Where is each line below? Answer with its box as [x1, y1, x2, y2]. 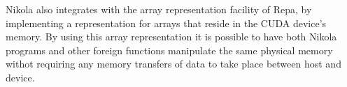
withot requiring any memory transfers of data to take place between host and [6, 56, 341, 71]
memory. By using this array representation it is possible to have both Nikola [6, 29, 337, 44]
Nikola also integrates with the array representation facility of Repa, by [6, 2, 312, 16]
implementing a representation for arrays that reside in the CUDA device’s [6, 15, 327, 30]
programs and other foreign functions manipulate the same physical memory [6, 42, 333, 57]
